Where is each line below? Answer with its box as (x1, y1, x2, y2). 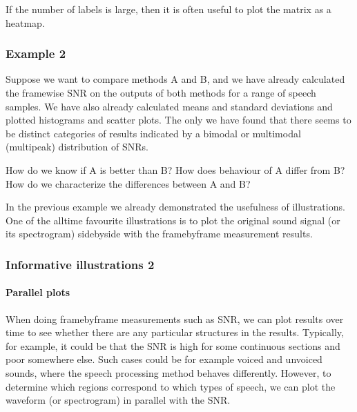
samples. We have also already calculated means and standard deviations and (6, 99, 333, 113)
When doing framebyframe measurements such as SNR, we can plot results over (6, 311, 344, 326)
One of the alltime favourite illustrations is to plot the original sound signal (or (6, 213, 340, 227)
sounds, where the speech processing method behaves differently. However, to (6, 365, 331, 380)
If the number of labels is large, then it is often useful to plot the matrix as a (6, 2, 331, 16)
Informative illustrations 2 (6, 255, 155, 273)
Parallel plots (6, 285, 70, 300)
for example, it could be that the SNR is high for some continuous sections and (6, 338, 340, 353)
